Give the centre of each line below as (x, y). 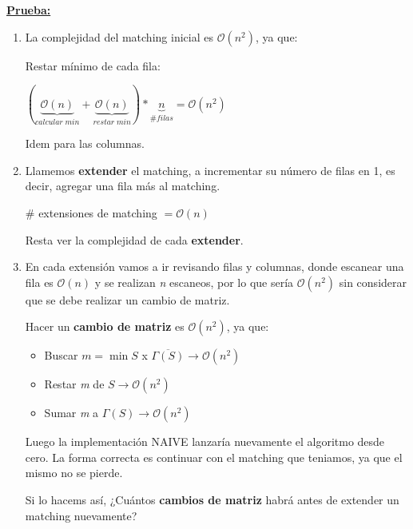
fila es (39, 282)
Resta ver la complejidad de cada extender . (134, 239)
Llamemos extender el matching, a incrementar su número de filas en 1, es (210, 170)
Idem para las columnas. (85, 143)
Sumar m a (71, 413)
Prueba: (29, 10)
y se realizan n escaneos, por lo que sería (194, 282)
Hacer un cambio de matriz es (105, 326)
